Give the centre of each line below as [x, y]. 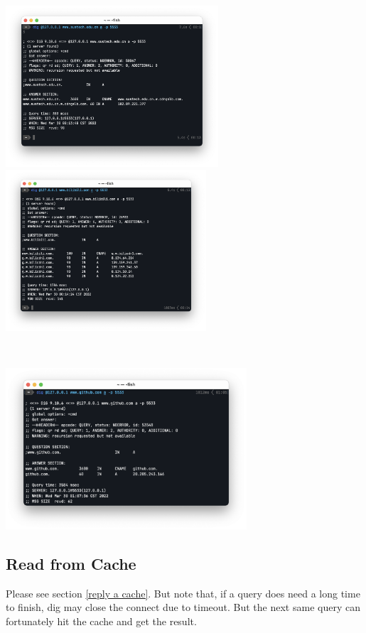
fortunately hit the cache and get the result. [101, 621]
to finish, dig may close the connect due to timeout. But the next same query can [183, 607]
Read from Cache [71, 564]
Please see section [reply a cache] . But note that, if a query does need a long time [183, 593]
